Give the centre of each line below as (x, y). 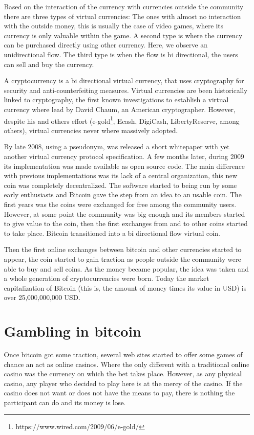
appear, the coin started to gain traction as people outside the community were (123, 259)
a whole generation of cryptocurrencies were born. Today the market (106, 278)
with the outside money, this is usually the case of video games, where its (114, 26)
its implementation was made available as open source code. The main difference (125, 166)
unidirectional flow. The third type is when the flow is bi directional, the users (121, 54)
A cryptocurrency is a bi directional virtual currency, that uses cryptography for (124, 80)
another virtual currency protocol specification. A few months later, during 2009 (124, 156)
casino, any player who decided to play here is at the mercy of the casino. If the (123, 383)
